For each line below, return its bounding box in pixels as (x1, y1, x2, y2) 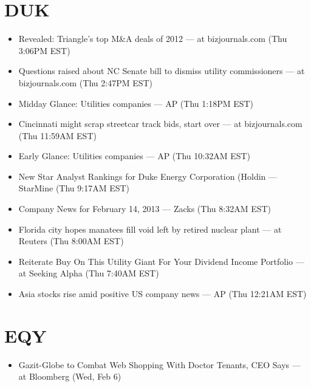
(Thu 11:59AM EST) (18, 129, 97, 142)
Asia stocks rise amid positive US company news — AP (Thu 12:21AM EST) (18, 287, 307, 300)
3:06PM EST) (18, 44, 70, 57)
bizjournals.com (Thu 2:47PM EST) (18, 76, 153, 89)
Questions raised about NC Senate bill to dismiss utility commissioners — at (18, 64, 305, 77)
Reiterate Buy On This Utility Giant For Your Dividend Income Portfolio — (18, 255, 304, 267)
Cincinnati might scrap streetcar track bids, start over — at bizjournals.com (18, 117, 302, 130)
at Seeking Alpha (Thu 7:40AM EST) (18, 267, 159, 279)
